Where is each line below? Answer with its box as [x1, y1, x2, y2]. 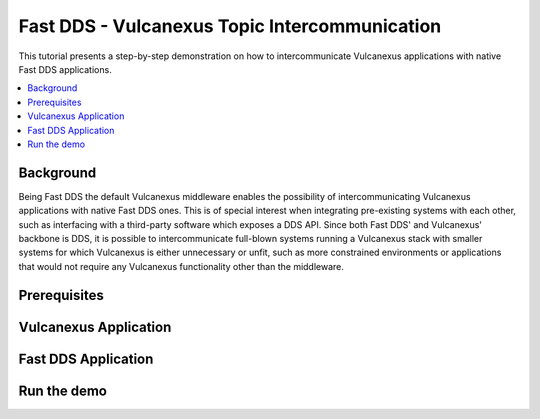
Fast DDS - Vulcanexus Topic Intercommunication [18, 15, 442, 37]
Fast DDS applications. [18, 63, 112, 75]
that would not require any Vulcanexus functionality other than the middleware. [18, 260, 345, 272]
